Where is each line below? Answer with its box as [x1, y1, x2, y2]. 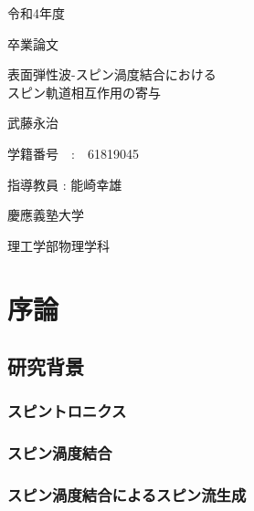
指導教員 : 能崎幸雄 [7, 174, 122, 193]
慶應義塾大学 [7, 205, 84, 224]
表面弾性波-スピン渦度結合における [7, 65, 217, 84]
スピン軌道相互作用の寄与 [7, 82, 161, 101]
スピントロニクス [7, 400, 127, 422]
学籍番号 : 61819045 [7, 143, 139, 162]
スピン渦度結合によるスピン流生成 [7, 484, 247, 506]
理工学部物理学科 [7, 235, 110, 255]
